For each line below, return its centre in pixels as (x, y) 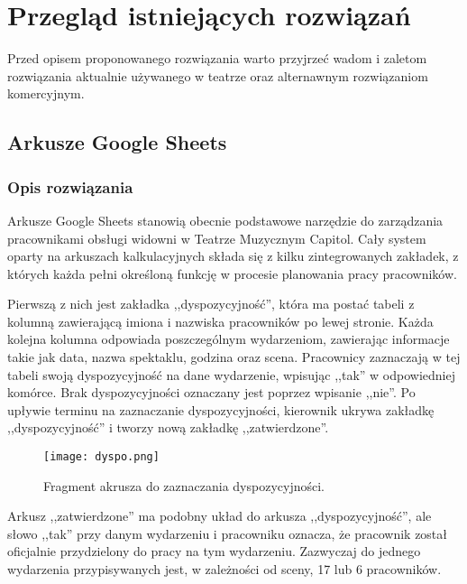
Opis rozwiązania (70, 186)
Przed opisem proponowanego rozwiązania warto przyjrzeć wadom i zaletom (217, 58)
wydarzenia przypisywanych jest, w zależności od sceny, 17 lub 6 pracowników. (224, 569)
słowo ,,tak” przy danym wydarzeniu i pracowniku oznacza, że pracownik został (228, 533)
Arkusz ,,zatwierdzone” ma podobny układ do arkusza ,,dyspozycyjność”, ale (220, 516)
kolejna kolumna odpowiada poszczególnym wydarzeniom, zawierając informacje (229, 339)
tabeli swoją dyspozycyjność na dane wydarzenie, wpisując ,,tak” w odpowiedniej (231, 374)
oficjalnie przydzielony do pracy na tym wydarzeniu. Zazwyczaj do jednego (214, 551)
